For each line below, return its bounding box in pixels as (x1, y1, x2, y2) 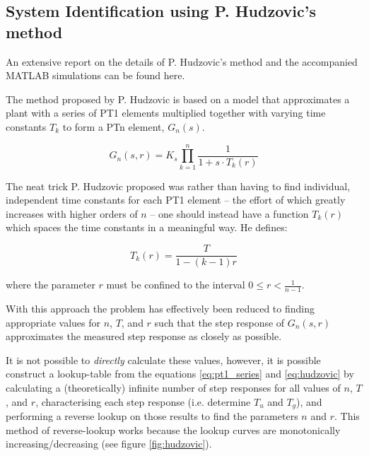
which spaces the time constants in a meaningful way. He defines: (6, 220, 288, 235)
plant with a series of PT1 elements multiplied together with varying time (6, 105, 326, 120)
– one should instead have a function (150, 206, 309, 221)
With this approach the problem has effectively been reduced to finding (6, 300, 315, 315)
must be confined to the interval (106, 277, 245, 292)
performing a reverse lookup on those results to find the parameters (6, 408, 298, 423)
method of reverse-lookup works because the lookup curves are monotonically (6, 422, 341, 437)
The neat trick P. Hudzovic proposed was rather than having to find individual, (6, 178, 351, 193)
